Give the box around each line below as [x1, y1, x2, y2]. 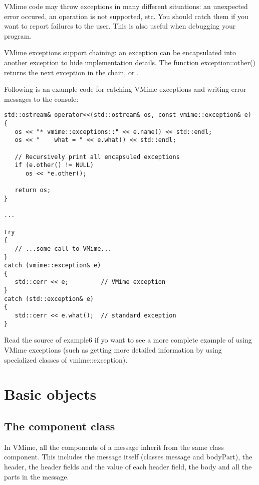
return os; [15, 187, 51, 194]
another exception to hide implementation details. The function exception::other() [4, 57, 255, 67]
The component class [4, 418, 115, 433]
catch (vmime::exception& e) [4, 262, 101, 269]
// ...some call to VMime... [15, 245, 112, 252]
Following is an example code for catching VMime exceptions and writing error [4, 84, 246, 94]
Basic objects [4, 384, 97, 404]
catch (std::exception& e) [4, 295, 94, 302]
